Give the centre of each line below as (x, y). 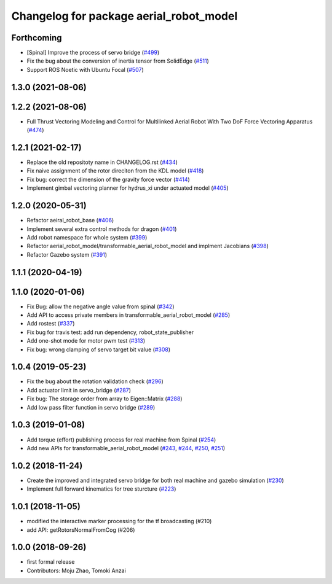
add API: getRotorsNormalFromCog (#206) (81, 530)
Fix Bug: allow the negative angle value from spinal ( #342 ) (101, 306)
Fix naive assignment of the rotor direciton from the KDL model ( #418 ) (115, 171)
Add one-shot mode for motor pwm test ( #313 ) (86, 341)
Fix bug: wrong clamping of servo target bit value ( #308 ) (99, 349)
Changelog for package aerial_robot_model (124, 16)
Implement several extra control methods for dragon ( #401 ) (102, 229)
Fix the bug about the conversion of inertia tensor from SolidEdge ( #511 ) (118, 61)
